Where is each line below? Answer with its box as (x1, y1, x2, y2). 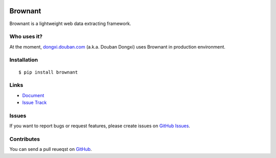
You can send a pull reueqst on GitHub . (9, 146, 92, 152)
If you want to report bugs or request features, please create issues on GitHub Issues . (9, 123, 190, 129)
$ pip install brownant (18, 69, 78, 75)
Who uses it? (9, 33, 43, 40)
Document (22, 92, 44, 98)
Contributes (9, 136, 40, 143)
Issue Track (22, 100, 47, 106)
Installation (9, 56, 38, 63)
